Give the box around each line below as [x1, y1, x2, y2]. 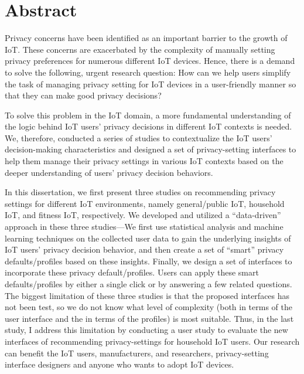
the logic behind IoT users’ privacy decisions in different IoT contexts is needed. [5, 120, 292, 132]
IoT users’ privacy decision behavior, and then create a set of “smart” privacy [5, 243, 284, 256]
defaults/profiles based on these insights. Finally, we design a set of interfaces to [5, 254, 292, 267]
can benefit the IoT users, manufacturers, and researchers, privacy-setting [5, 346, 269, 359]
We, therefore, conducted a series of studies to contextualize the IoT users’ [5, 131, 272, 144]
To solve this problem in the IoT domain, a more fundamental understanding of [5, 108, 291, 121]
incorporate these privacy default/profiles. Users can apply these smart [5, 266, 259, 278]
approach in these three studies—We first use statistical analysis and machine [5, 220, 283, 233]
